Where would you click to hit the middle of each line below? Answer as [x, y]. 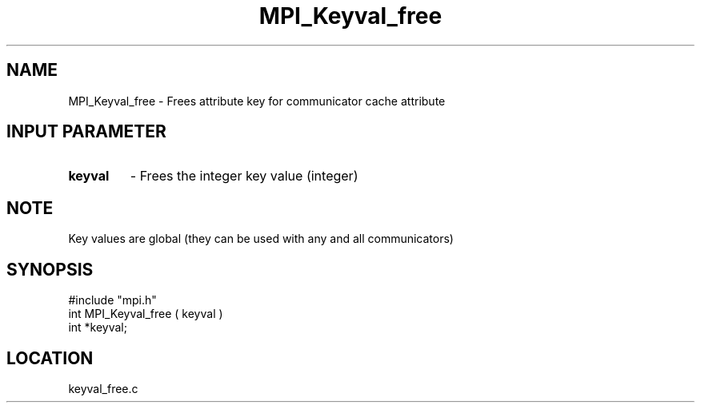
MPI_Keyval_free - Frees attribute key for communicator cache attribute [257, 101]
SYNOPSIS [50, 269]
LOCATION [50, 358]
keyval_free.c [103, 388]
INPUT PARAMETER [86, 132]
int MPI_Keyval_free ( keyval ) [146, 314]
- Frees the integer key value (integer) [244, 176]
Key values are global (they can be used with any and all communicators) [261, 239]
